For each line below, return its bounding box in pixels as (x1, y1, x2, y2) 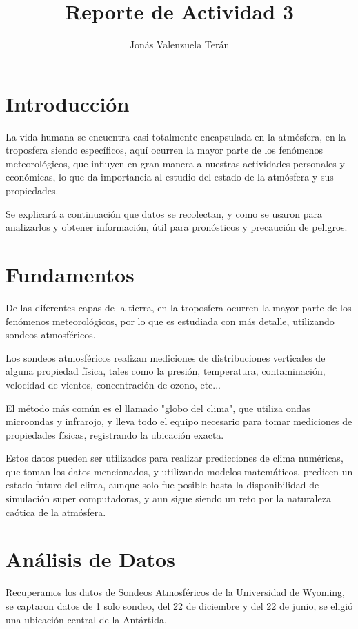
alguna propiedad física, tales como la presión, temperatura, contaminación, (6, 364, 326, 378)
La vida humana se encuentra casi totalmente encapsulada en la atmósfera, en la (6, 129, 346, 143)
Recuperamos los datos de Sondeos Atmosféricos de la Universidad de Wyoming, (6, 585, 345, 599)
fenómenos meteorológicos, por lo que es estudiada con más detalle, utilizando (6, 313, 335, 328)
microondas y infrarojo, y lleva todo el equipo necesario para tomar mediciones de (6, 414, 352, 429)
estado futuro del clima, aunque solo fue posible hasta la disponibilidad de (6, 477, 319, 492)
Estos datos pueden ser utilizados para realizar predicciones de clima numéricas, (6, 451, 344, 465)
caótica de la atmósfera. (6, 504, 106, 519)
